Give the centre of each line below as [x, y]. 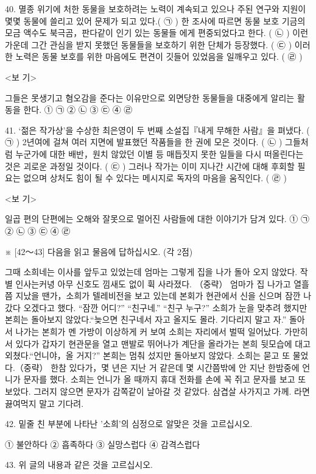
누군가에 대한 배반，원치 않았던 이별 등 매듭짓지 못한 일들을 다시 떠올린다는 [160, 153]
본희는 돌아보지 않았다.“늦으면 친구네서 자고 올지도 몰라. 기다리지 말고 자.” [146, 319]
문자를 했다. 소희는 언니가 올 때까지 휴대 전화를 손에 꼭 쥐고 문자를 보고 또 [165, 379]
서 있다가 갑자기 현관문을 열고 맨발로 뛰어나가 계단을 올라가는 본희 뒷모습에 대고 [158, 343]
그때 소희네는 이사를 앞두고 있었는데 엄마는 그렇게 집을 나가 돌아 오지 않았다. [151, 272]
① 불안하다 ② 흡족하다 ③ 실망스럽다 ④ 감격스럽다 [103, 444]
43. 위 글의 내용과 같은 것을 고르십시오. [79, 465]
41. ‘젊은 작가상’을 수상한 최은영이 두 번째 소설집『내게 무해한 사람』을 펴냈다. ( [157, 130]
